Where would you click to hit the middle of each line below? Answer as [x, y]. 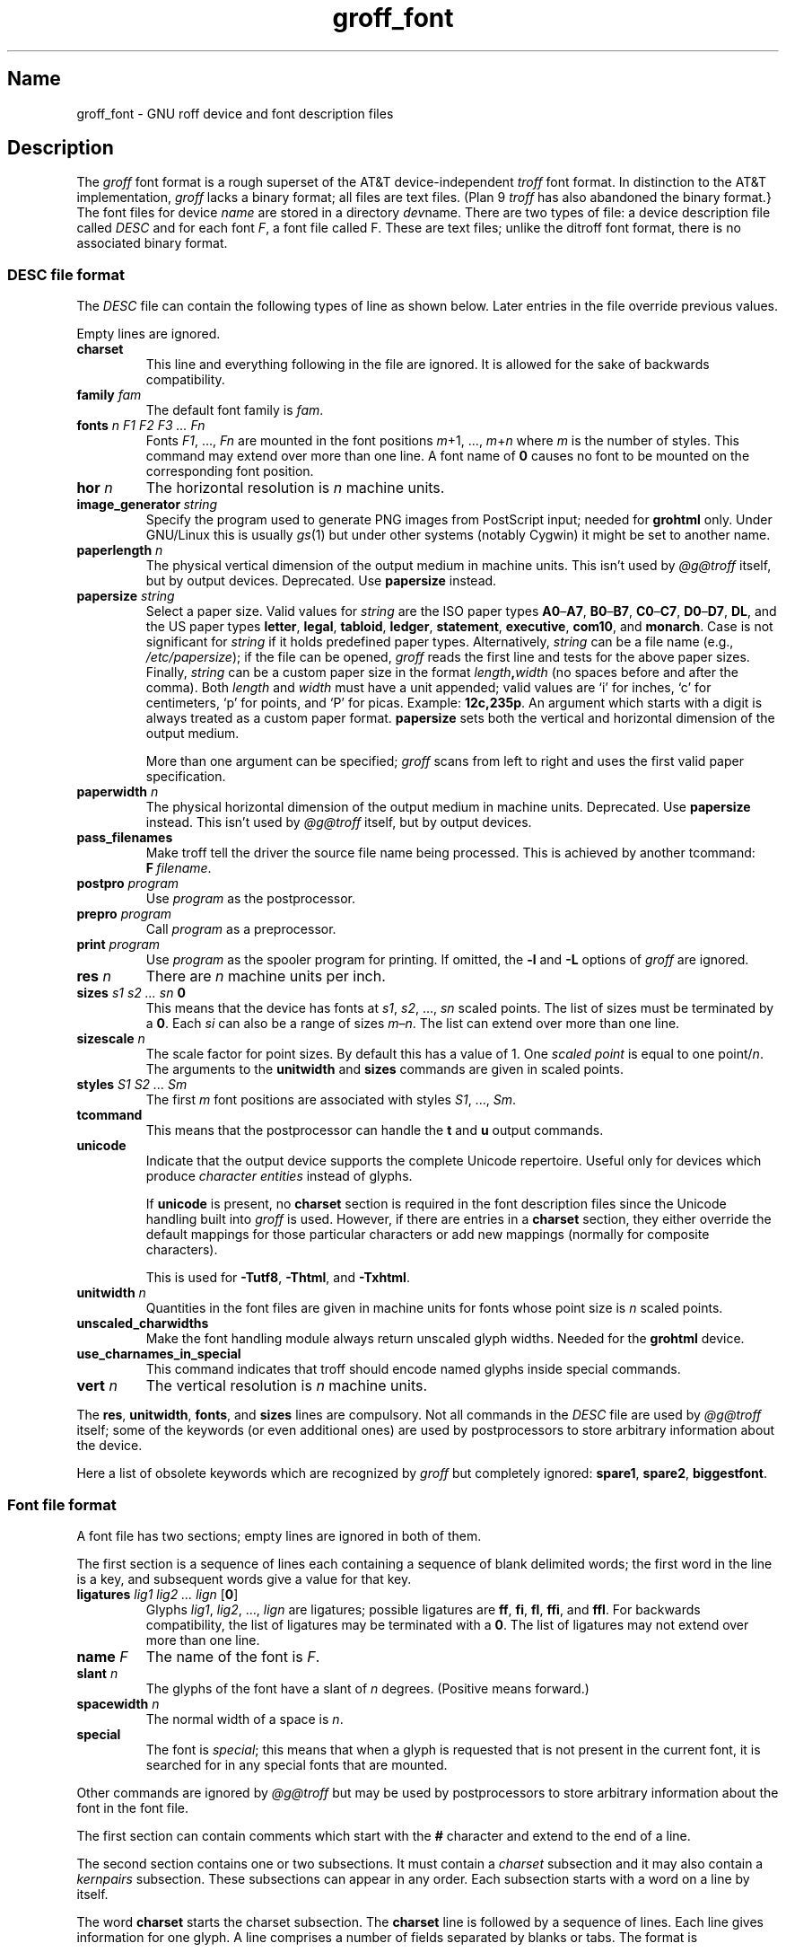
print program [118, 945]
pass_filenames [125, 838]
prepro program [124, 914]
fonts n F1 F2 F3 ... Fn [141, 426]
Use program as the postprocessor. [251, 899]
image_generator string [147, 505]
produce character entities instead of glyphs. [279, 1176]
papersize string [126, 596]
